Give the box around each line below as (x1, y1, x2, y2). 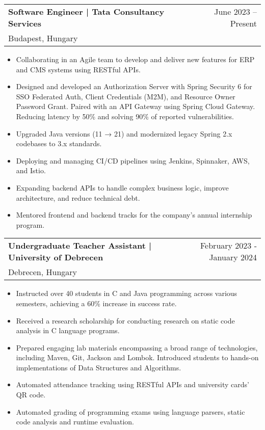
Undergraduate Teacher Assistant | (8, 239, 152, 252)
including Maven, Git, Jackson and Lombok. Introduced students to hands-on (16, 352, 259, 363)
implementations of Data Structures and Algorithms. (16, 362, 181, 372)
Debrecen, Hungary (8, 266, 77, 278)
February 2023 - (200, 239, 257, 252)
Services (8, 17, 41, 29)
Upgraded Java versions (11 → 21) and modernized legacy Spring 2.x (16, 128, 232, 139)
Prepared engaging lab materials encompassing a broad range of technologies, (16, 342, 258, 353)
